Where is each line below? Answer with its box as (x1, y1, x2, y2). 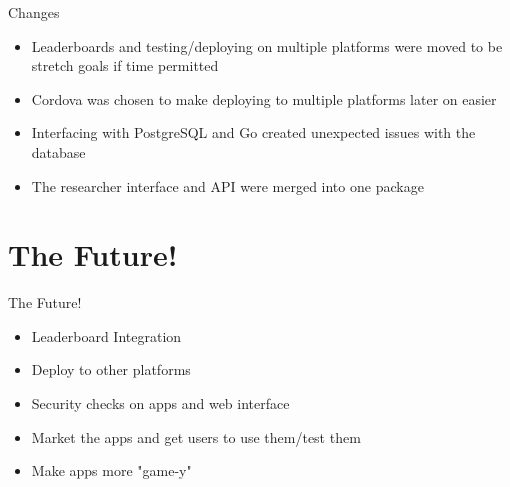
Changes (8, 2, 60, 22)
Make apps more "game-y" (31, 460, 192, 481)
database (31, 141, 86, 162)
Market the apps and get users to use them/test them (31, 426, 361, 447)
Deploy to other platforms (31, 359, 191, 380)
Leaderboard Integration (31, 325, 182, 346)
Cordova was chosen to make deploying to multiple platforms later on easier (31, 88, 497, 109)
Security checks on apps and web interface (31, 393, 290, 414)
